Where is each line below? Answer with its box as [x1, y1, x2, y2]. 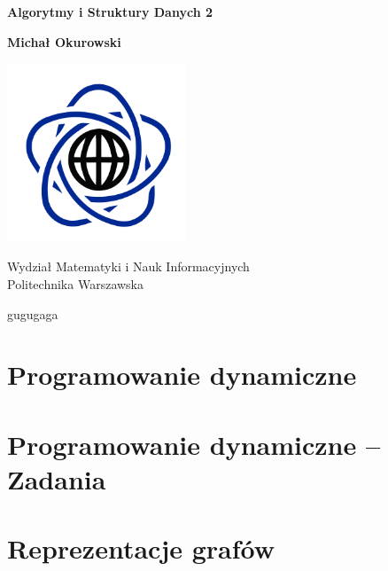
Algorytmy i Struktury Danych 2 [7, 3, 213, 20]
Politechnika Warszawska [7, 274, 144, 293]
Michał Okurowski [7, 32, 121, 51]
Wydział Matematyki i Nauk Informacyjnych [7, 257, 250, 276]
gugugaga [7, 304, 58, 323]
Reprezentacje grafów [7, 530, 275, 567]
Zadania [7, 460, 106, 497]
